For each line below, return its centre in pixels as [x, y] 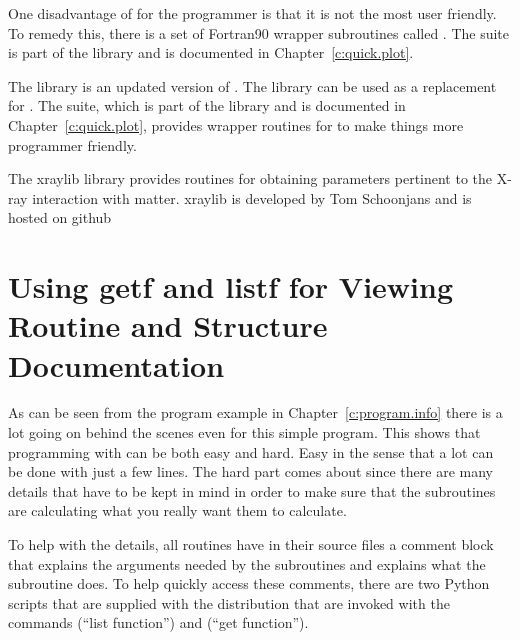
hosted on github [60, 217]
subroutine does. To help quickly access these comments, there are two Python [249, 583]
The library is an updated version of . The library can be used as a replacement [252, 85]
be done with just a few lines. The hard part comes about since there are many [250, 471]
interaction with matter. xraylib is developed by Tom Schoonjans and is [252, 197]
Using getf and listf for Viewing [231, 286]
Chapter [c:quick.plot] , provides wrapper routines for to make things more [236, 124]
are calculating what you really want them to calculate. [177, 510]
